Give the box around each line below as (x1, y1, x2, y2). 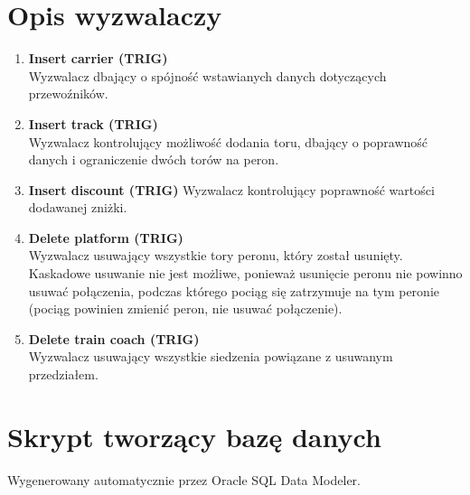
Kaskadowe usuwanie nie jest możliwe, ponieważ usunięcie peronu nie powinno (28, 264, 463, 283)
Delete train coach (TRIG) (28, 329, 200, 348)
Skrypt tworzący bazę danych (7, 417, 381, 454)
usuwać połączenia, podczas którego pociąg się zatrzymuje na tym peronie (28, 281, 439, 300)
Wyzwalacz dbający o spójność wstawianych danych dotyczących (28, 66, 387, 85)
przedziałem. (28, 365, 99, 384)
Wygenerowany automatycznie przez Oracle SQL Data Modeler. (7, 470, 361, 489)
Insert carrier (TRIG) (28, 49, 168, 68)
